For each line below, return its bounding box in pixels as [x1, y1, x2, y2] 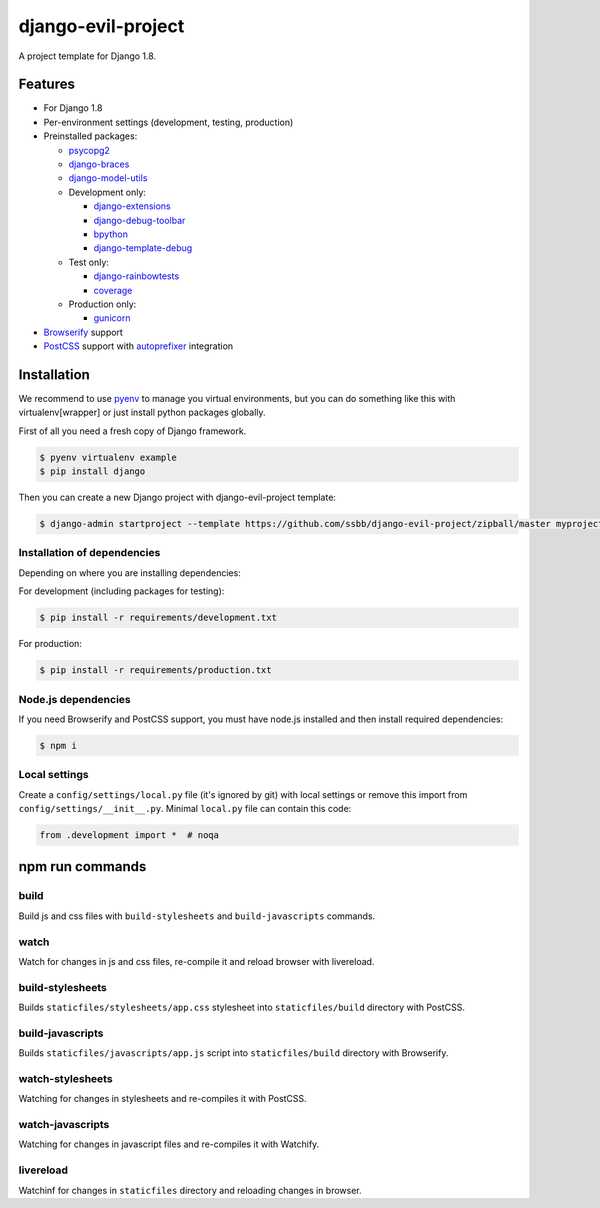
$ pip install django [39, 466, 146, 477]
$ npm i [39, 740, 77, 751]
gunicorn [93, 312, 131, 324]
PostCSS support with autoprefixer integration [43, 340, 234, 352]
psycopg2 [68, 144, 110, 156]
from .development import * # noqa [39, 830, 220, 841]
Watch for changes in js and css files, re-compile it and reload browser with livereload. [18, 955, 375, 967]
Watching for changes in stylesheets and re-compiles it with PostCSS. [18, 1093, 307, 1105]
